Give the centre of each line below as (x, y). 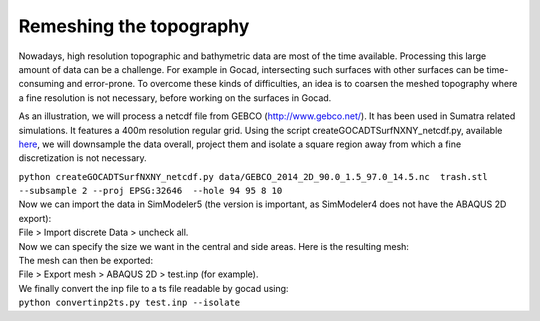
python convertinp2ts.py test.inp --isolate (129, 303)
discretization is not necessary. (82, 158)
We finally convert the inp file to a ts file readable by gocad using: (153, 288)
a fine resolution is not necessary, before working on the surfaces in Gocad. (175, 97)
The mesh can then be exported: (86, 261)
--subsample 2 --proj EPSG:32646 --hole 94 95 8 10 (150, 191)
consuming (41, 84)
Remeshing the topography (134, 26)
